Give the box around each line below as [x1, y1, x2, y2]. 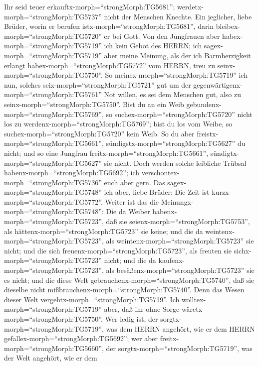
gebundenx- [186, 99, 222, 109]
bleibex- [216, 21, 240, 31]
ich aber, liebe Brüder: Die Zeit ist [104, 187, 210, 197]
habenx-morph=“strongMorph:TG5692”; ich [4, 167, 140, 178]
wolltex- [181, 294, 206, 304]
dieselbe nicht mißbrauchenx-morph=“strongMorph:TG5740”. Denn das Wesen [4, 284, 245, 295]
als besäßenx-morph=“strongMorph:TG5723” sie [106, 265, 255, 275]
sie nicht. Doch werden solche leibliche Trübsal [104, 157, 247, 168]
